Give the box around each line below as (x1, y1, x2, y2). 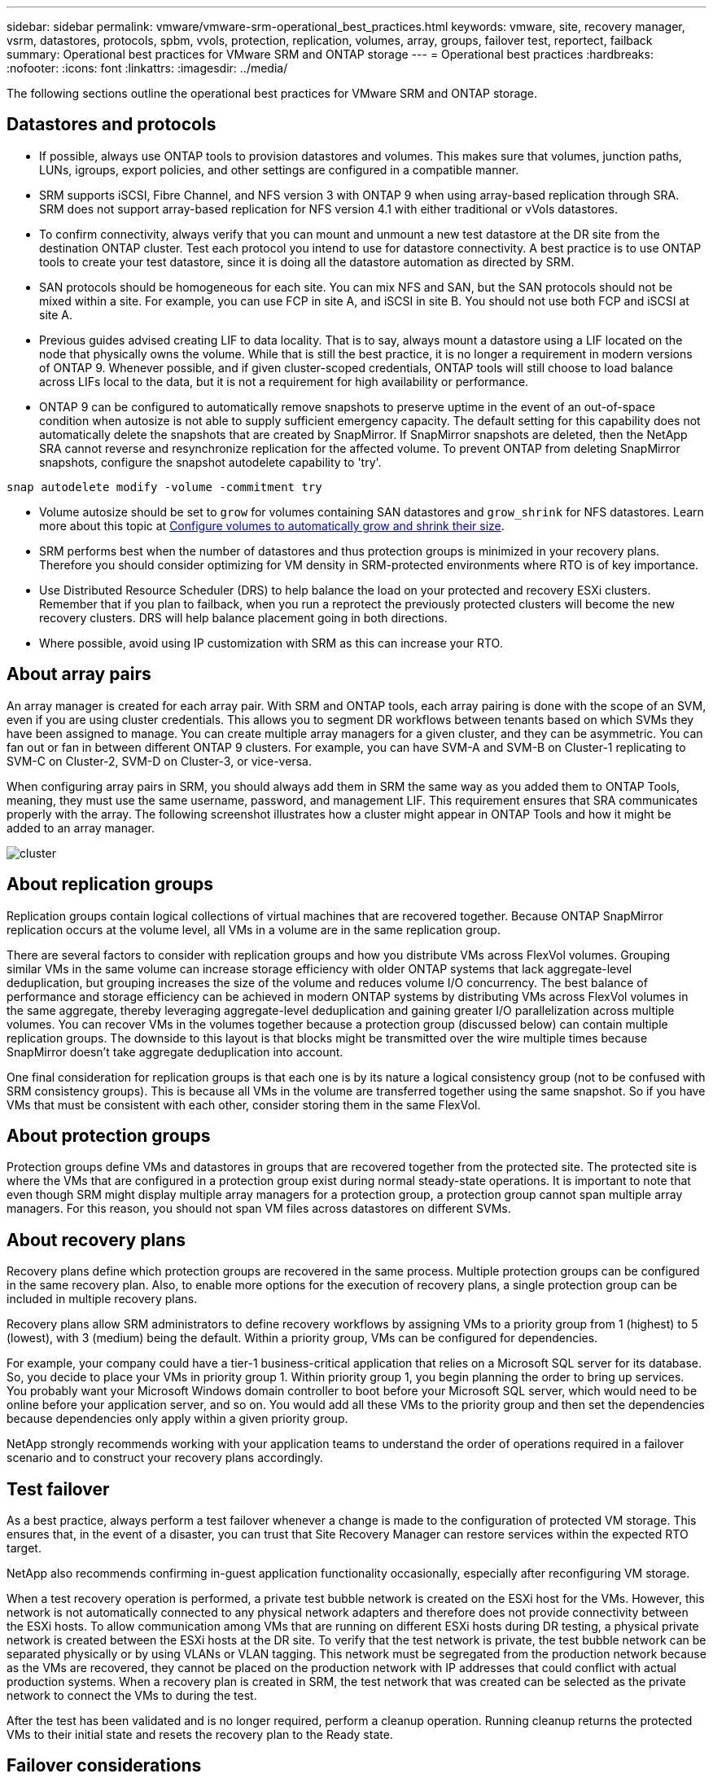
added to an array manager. (7, 820, 155, 835)
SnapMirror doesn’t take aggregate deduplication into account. (7, 1044, 343, 1059)
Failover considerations (7, 1755, 202, 1776)
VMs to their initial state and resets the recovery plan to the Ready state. (7, 1728, 393, 1742)
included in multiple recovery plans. (7, 1292, 198, 1306)
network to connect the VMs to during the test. (7, 1688, 257, 1703)
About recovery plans (7, 1229, 186, 1250)
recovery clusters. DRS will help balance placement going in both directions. (39, 610, 448, 625)
